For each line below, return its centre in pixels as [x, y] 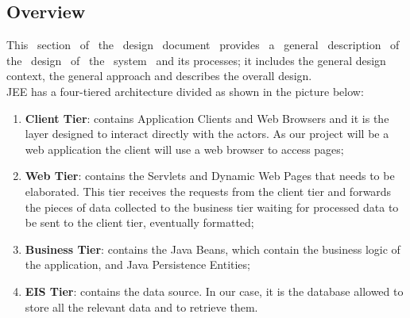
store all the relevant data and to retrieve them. [141, 307]
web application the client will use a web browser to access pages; [184, 149]
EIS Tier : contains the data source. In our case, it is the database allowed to [214, 291]
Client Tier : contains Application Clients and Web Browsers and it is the [207, 118]
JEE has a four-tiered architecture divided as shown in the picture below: [185, 91]
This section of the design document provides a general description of [203, 45]
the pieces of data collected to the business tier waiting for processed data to [212, 207]
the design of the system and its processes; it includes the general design [196, 60]
